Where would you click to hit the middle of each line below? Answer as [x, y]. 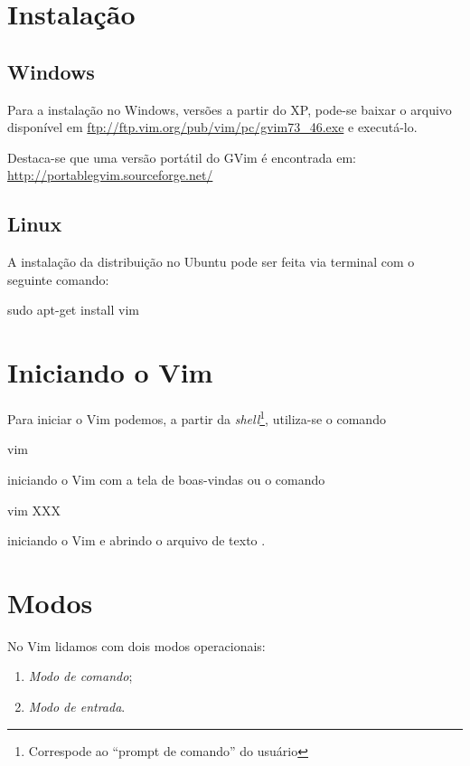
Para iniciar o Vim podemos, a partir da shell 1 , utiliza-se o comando [197, 417]
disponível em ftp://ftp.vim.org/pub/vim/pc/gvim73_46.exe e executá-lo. [212, 127]
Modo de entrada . [77, 706]
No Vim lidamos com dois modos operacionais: [136, 645]
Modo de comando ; [80, 676]
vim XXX [34, 510]
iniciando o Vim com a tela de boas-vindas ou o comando [166, 479]
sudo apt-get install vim [73, 310]
